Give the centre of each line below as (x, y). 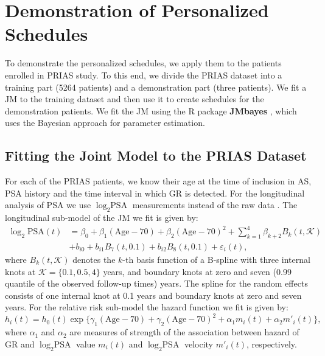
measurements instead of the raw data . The (215, 205)
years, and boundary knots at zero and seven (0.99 (197, 271)
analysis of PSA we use (48, 205)
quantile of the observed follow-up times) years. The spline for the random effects (156, 283)
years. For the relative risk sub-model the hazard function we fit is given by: (147, 307)
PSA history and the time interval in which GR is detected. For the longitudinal (155, 193)
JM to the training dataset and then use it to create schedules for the (135, 99)
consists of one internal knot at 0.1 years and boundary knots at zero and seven (153, 295)
